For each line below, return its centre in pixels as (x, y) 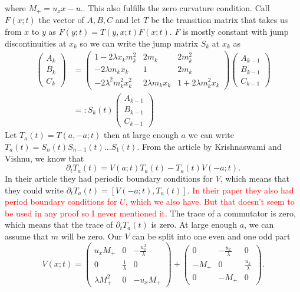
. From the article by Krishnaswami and (209, 146)
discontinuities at (36, 43)
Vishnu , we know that (44, 158)
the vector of (61, 20)
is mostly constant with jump (236, 32)
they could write (34, 190)
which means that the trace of (59, 224)
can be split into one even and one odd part (211, 236)
